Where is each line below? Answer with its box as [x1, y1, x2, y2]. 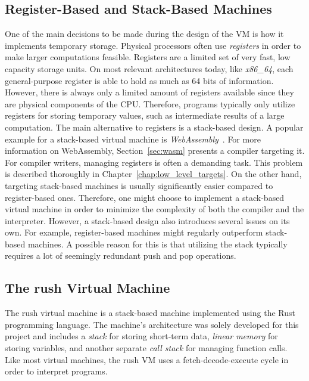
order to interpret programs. [5, 365, 108, 377]
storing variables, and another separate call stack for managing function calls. [5, 342, 288, 354]
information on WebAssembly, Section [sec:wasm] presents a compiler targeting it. [5, 144, 305, 157]
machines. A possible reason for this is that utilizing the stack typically [27, 237, 288, 250]
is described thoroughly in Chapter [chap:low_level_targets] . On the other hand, [5, 168, 302, 180]
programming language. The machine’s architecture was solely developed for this [5, 318, 299, 330]
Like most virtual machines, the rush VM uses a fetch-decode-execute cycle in [5, 353, 289, 365]
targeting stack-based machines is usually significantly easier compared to [5, 179, 273, 191]
